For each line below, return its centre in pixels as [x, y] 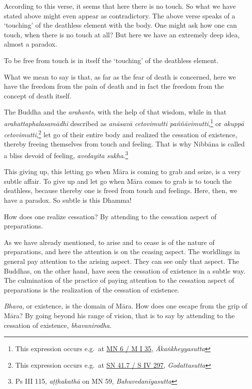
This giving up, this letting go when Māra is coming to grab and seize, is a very [122, 171]
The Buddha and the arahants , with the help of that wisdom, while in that [115, 112]
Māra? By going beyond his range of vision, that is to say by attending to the [119, 315]
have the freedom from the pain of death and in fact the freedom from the [114, 86]
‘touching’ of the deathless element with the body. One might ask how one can [120, 25]
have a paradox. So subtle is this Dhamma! [68, 200]
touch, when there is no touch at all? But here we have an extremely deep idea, [122, 34]
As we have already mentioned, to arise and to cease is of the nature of [109, 242]
